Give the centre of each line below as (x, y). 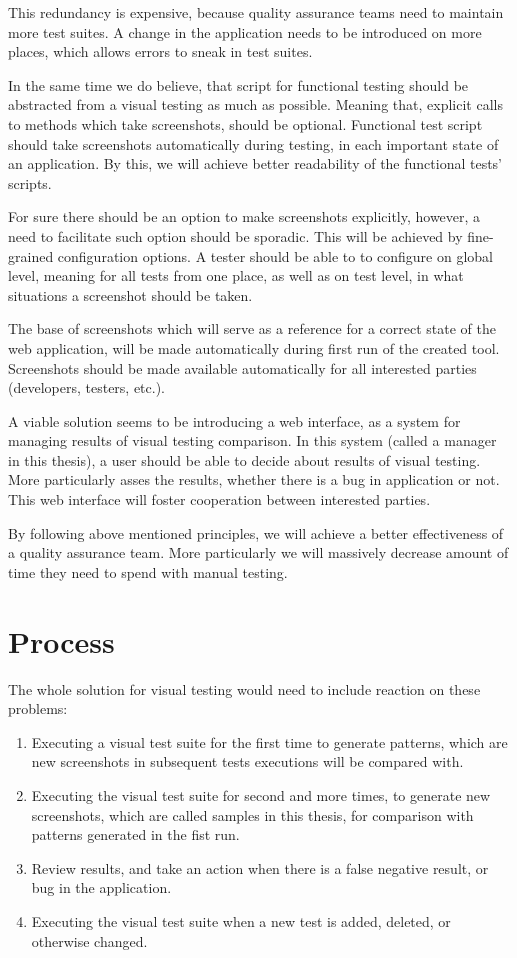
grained (31, 255)
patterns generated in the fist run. (135, 834)
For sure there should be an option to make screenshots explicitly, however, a (244, 216)
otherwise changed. (89, 940)
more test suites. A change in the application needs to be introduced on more (245, 31)
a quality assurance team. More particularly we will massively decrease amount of (258, 552)
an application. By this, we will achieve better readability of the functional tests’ (255, 163)
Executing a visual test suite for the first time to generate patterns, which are (269, 741)
